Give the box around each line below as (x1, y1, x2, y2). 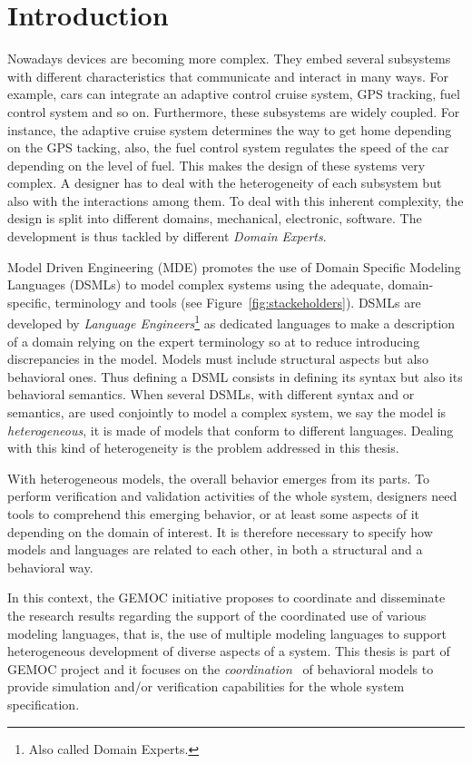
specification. (7, 694, 80, 713)
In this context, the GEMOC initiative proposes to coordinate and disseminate (7, 588, 446, 607)
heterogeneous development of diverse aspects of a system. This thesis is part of (7, 642, 450, 661)
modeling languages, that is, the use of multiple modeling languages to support (7, 623, 447, 642)
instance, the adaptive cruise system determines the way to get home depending (7, 120, 452, 139)
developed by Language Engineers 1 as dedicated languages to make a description (7, 311, 456, 333)
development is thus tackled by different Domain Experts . (7, 227, 327, 246)
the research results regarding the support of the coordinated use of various (7, 606, 427, 624)
